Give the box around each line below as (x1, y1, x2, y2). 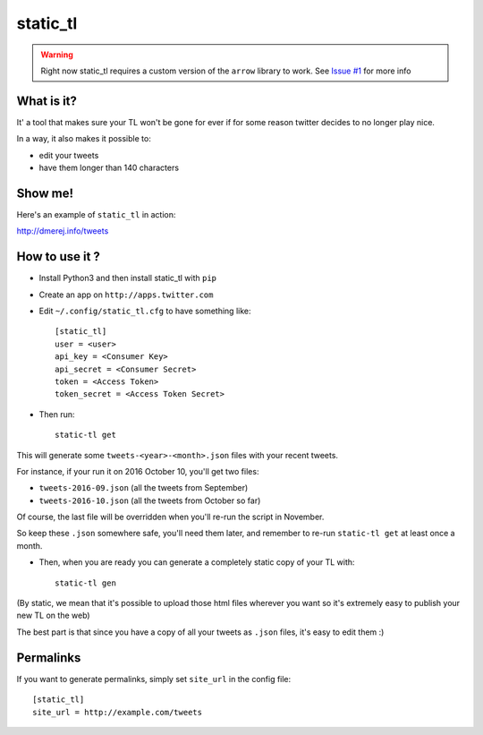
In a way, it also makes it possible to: (16, 133, 151, 144)
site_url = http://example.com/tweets (32, 707, 203, 717)
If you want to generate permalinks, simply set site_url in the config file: (16, 673, 292, 684)
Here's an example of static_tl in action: (16, 209, 176, 219)
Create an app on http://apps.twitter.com (38, 289, 214, 300)
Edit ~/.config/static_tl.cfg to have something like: (38, 305, 251, 316)
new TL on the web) (16, 610, 90, 621)
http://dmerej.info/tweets (16, 226, 109, 236)
